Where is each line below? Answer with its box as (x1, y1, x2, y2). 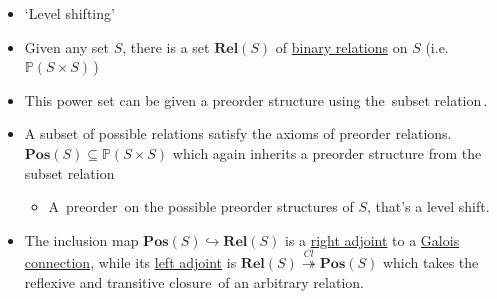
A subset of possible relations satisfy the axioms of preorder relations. (24, 123, 452, 144)
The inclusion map (24, 229, 139, 250)
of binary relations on (275, 36, 408, 57)
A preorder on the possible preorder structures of (48, 196, 354, 217)
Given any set (24, 36, 109, 57)
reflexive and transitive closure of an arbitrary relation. (24, 271, 364, 292)
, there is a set (122, 36, 210, 57)
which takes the (382, 252, 479, 273)
